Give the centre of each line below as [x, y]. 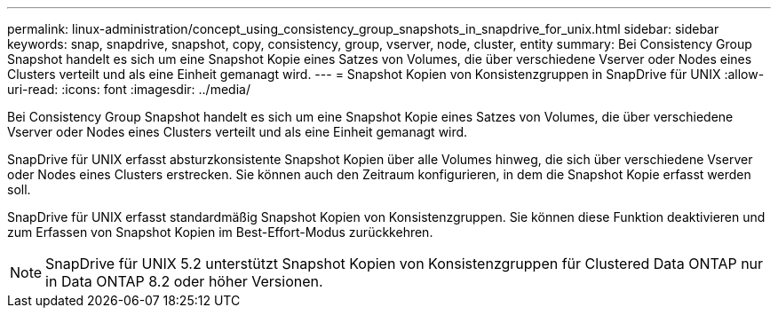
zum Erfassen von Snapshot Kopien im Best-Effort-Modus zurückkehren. [220, 232]
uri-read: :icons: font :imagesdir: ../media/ [129, 89]
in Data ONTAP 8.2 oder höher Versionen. [184, 281]
